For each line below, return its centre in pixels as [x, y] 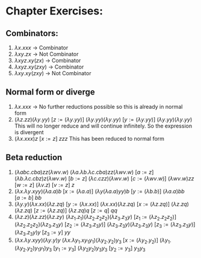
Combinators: [32, 33]
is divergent [29, 132]
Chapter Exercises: [54, 11]
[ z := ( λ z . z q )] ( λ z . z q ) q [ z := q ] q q [76, 210]
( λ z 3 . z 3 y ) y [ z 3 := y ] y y [42, 233]
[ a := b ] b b [28, 197]
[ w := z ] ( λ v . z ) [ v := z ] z [44, 185]
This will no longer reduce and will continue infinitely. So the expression [103, 126]
